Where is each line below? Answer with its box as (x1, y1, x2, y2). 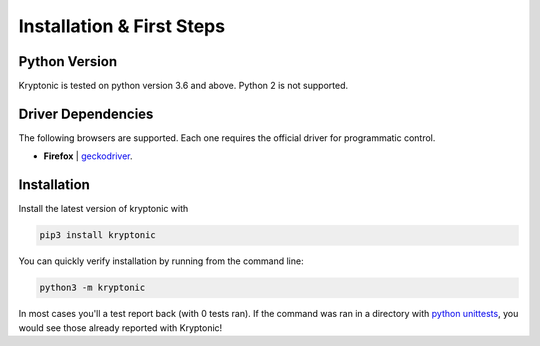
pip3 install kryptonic (39, 230, 157, 241)
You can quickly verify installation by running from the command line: (18, 255, 304, 267)
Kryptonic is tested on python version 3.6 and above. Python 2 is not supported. (18, 80, 349, 92)
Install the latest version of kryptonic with (18, 203, 189, 215)
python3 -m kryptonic (39, 282, 146, 294)
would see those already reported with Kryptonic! (18, 321, 223, 334)
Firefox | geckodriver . (43, 150, 134, 162)
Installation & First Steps (18, 15, 225, 37)
